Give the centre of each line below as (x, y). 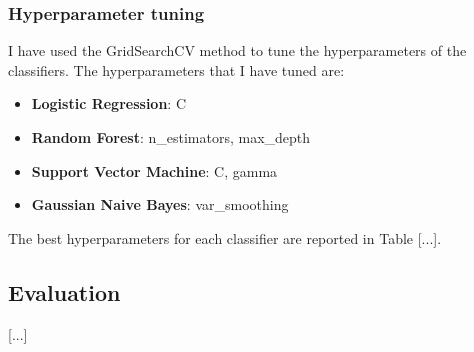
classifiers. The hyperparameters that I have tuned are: (176, 69)
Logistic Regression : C (109, 103)
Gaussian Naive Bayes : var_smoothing (160, 204)
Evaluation (64, 291)
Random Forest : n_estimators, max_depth (171, 137)
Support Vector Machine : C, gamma (154, 170)
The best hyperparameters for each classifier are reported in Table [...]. (225, 237)
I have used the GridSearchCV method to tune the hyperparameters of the (237, 50)
